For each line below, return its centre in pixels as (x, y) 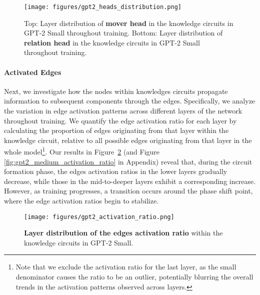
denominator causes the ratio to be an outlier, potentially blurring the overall (134, 277)
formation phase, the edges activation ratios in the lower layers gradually (116, 171)
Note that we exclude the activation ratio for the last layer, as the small (126, 267)
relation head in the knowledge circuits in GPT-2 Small (112, 42)
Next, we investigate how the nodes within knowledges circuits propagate (116, 91)
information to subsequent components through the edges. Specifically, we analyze (130, 101)
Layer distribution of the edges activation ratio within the (123, 233)
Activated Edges (33, 72)
